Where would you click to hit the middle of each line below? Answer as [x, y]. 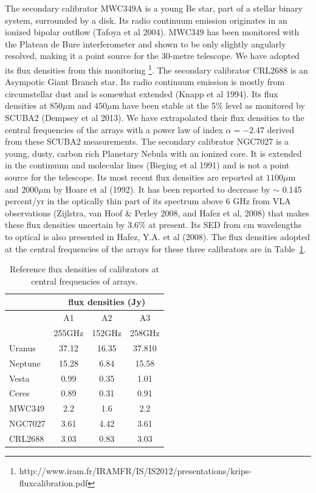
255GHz [69, 333]
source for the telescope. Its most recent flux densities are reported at [134, 177]
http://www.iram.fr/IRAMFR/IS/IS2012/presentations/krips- [135, 471]
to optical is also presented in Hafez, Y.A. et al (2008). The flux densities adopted [158, 236]
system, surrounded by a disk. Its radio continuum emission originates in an [146, 20]
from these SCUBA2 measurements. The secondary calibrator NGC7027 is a [147, 141]
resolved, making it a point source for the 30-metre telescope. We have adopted [152, 56]
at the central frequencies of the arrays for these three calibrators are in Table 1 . [156, 248]
